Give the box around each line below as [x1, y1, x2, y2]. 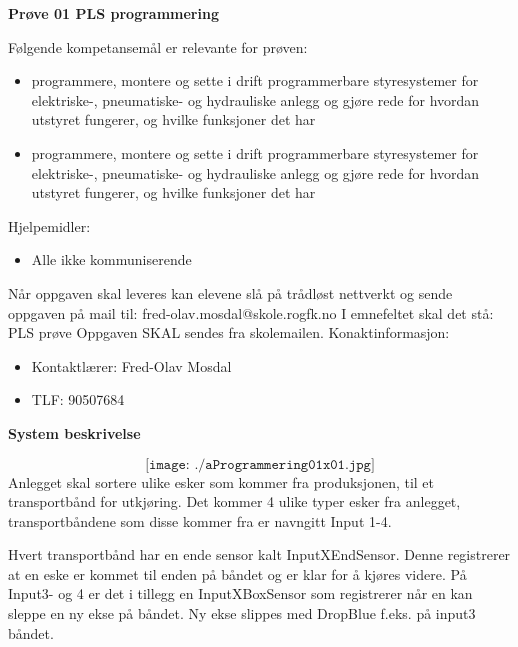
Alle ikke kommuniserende [31, 249, 192, 270]
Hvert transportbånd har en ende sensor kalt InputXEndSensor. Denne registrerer [8, 544, 511, 565]
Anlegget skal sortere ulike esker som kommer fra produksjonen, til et [8, 471, 435, 492]
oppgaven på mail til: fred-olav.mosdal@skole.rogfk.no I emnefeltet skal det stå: [8, 302, 494, 323]
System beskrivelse [8, 422, 141, 443]
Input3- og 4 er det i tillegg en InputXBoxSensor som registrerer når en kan [8, 583, 473, 604]
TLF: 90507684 [31, 389, 125, 410]
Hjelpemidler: [8, 215, 91, 236]
